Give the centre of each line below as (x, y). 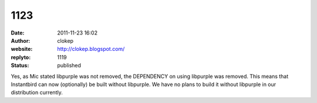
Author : (21, 40)
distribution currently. (37, 92)
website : (22, 49)
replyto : (21, 57)
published (69, 66)
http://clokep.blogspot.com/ (91, 49)
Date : (18, 33)
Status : (20, 66)
